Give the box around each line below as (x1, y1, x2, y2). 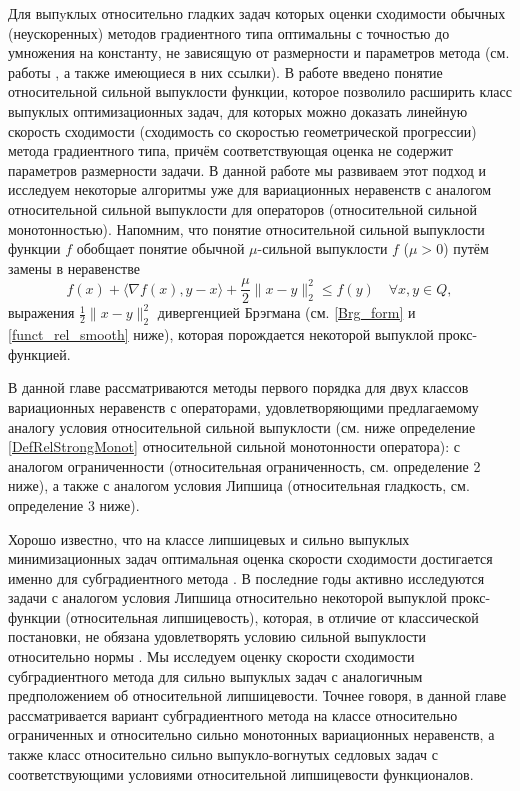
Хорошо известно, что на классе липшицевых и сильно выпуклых (8, 528, 410, 549)
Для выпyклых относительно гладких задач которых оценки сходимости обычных (8, 3, 506, 23)
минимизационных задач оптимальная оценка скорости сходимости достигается (8, 548, 493, 569)
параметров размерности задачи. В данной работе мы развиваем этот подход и (8, 159, 486, 180)
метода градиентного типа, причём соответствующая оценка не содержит (8, 140, 453, 161)
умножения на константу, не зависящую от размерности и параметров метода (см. (8, 42, 510, 63)
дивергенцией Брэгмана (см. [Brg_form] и (157, 302, 416, 323)
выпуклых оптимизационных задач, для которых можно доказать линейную (8, 100, 468, 121)
